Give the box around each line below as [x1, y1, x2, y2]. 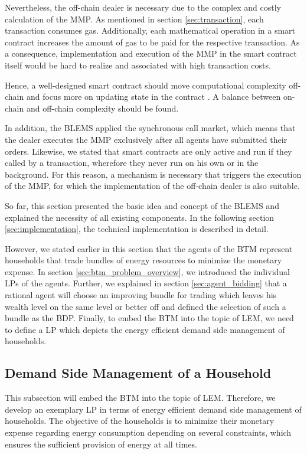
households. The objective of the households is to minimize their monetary [5, 414, 275, 427]
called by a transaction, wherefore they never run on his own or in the [5, 156, 259, 169]
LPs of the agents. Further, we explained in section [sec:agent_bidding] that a [5, 277, 287, 289]
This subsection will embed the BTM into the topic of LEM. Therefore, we [5, 391, 276, 404]
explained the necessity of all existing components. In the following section [5, 211, 275, 223]
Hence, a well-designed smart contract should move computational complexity [5, 79, 286, 91]
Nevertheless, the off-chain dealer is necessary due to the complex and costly [5, 1, 281, 13]
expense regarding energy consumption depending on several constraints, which [5, 426, 292, 439]
